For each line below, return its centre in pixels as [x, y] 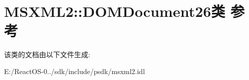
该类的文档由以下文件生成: [47, 54]
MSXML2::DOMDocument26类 [115, 11]
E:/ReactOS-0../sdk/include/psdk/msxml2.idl [75, 71]
